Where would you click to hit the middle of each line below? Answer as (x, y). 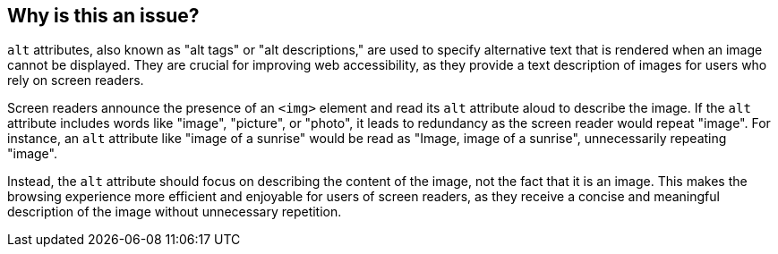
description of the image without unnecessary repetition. (175, 212)
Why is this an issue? (103, 16)
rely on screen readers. (76, 80)
